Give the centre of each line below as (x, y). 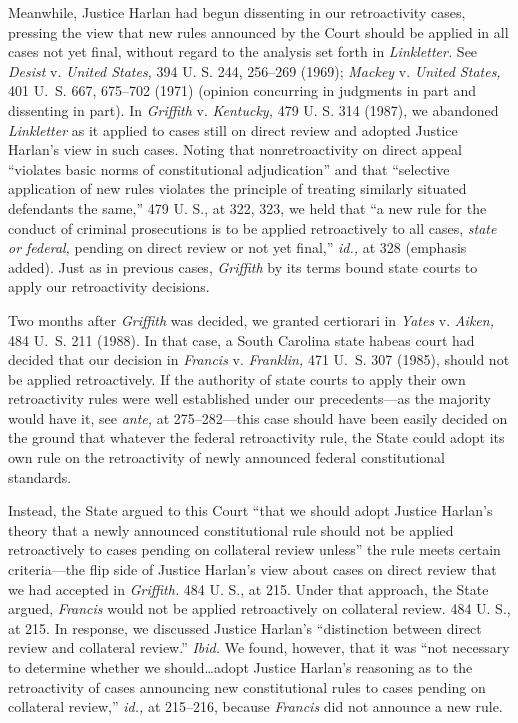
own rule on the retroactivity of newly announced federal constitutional (226, 457)
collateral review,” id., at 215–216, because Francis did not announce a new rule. (255, 706)
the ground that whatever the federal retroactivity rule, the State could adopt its (256, 437)
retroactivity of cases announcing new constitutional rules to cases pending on (247, 686)
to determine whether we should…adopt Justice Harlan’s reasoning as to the (240, 667)
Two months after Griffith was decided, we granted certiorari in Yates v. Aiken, (251, 319)
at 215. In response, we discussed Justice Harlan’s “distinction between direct (245, 627)
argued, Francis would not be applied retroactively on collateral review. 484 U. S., (259, 608)
